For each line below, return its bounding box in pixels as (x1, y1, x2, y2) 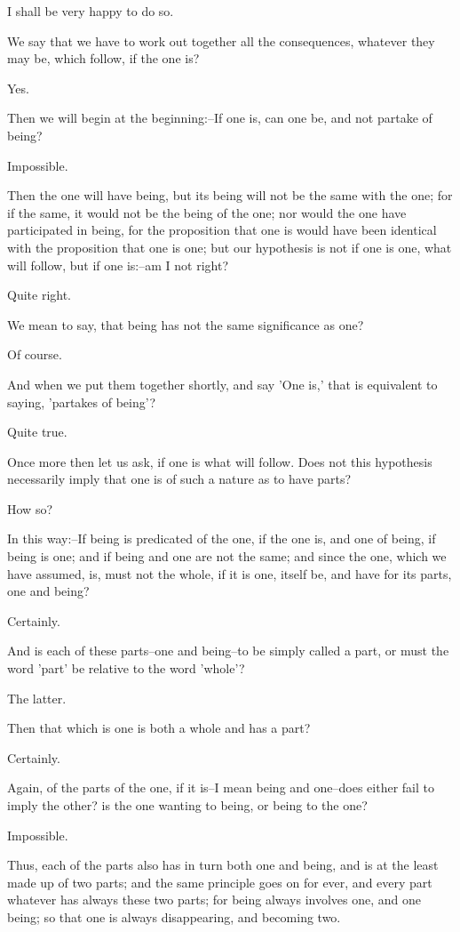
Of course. (7, 345, 62, 364)
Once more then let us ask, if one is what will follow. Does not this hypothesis (7, 452, 432, 470)
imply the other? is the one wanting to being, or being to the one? (7, 796, 368, 814)
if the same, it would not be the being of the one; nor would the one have (7, 203, 407, 221)
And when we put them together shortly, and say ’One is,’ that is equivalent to (7, 374, 438, 393)
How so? (7, 499, 53, 518)
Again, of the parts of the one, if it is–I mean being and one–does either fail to (7, 778, 434, 797)
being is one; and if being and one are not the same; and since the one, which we (7, 547, 447, 566)
